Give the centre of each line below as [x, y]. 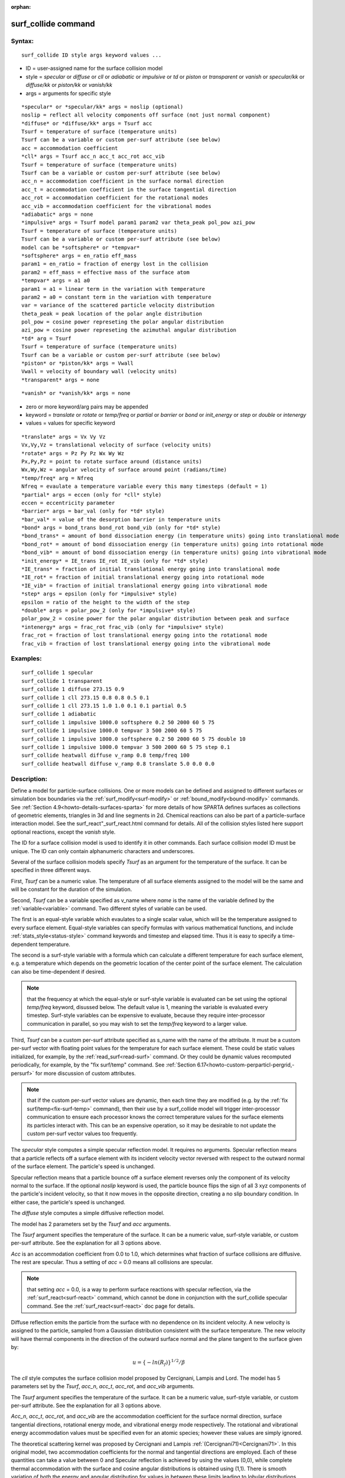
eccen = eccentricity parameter [68, 503]
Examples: [26, 659]
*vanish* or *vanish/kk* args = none [76, 393]
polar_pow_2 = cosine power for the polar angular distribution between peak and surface [155, 619]
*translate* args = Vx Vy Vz [64, 437]
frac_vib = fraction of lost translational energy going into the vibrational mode [146, 644]
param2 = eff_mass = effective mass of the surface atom [106, 272]
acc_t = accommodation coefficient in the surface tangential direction [129, 189]
